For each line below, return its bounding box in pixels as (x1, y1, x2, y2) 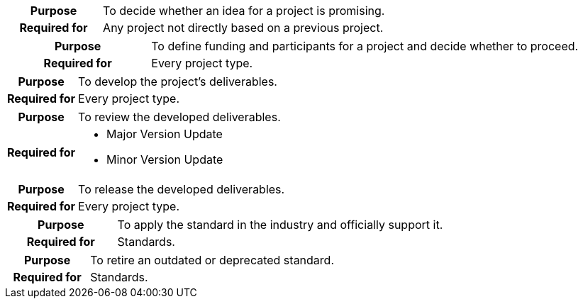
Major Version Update (106, 127, 223, 141)
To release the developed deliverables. (78, 182, 285, 196)
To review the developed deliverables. (78, 110, 281, 124)
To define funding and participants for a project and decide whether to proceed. (151, 39, 579, 53)
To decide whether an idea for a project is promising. (103, 4, 385, 18)
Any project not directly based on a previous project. (103, 21, 384, 35)
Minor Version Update (106, 152, 223, 167)
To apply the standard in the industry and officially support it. (117, 218, 443, 232)
